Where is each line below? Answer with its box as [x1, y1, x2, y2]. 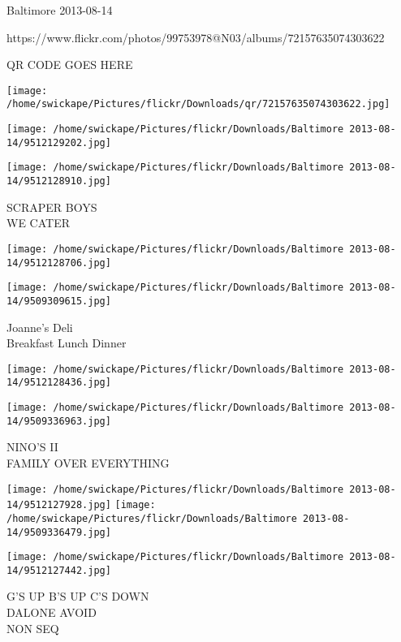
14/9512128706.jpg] [6, 256, 111, 269]
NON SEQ [6, 619, 59, 636]
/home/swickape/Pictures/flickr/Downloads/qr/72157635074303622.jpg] [6, 98, 390, 110]
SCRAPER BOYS [6, 198, 97, 215]
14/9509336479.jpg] [6, 526, 111, 538]
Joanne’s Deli [6, 318, 73, 335]
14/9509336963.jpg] [6, 415, 111, 427]
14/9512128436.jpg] [6, 377, 111, 389]
